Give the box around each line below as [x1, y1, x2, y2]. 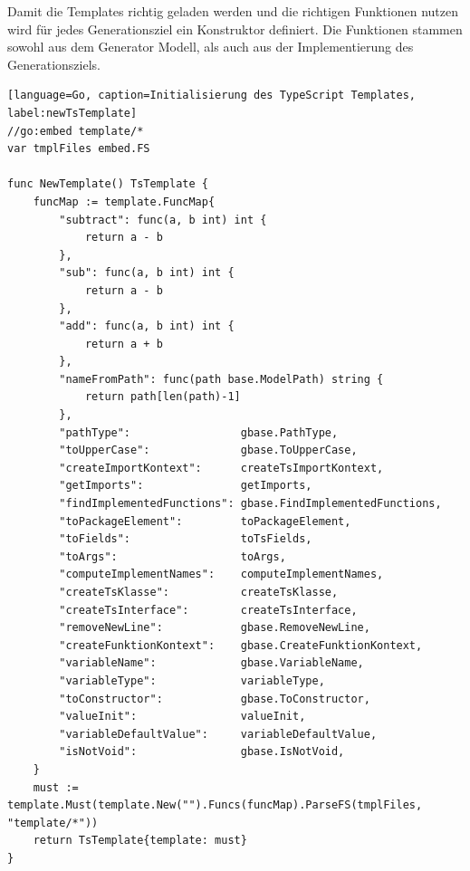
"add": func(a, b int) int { [59, 320, 235, 333]
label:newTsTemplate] [7, 106, 138, 120]
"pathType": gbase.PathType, [59, 426, 339, 439]
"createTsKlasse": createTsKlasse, [59, 586, 339, 598]
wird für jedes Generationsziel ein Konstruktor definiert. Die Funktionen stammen [7, 19, 463, 38]
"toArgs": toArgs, [59, 550, 286, 563]
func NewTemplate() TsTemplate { [7, 177, 208, 191]
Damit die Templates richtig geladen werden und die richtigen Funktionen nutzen [7, 2, 458, 20]
